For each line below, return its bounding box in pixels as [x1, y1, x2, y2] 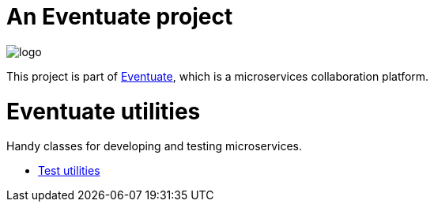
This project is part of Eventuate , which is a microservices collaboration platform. [6, 69, 429, 83]
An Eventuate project [6, 3, 233, 30]
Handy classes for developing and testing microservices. [6, 139, 303, 153]
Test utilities [38, 164, 100, 178]
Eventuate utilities [6, 97, 201, 125]
